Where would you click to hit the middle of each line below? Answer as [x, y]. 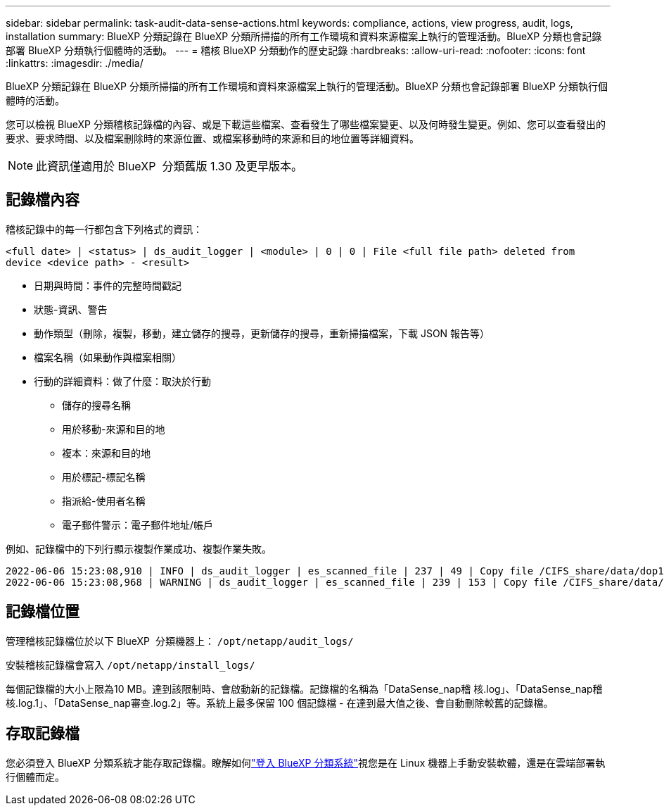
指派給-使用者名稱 [104, 501]
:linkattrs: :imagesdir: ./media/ [75, 63]
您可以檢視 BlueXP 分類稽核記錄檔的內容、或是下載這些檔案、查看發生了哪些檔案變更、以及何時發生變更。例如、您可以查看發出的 [306, 124]
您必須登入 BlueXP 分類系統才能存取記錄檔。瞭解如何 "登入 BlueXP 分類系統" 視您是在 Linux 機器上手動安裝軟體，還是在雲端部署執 [306, 762]
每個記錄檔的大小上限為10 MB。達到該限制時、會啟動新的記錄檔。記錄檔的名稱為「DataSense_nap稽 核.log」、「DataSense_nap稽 [304, 689]
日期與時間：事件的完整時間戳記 [108, 285]
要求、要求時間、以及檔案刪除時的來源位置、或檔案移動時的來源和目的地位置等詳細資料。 [212, 138]
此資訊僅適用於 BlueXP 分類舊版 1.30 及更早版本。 [170, 166]
